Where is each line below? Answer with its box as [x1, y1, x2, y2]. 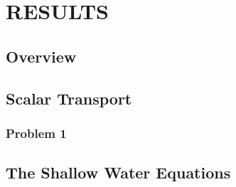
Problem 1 [6, 124, 67, 141]
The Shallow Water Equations [6, 161, 231, 183]
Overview [6, 45, 77, 67]
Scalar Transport [6, 87, 132, 109]
